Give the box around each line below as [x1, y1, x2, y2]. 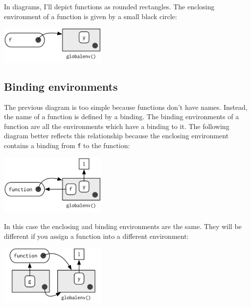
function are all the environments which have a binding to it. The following [4, 121, 229, 131]
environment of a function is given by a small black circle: [4, 11, 177, 21]
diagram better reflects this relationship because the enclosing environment [4, 130, 229, 141]
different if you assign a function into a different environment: [4, 230, 189, 241]
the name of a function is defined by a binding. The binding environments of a [4, 111, 239, 122]
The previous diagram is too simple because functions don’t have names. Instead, [4, 102, 248, 112]
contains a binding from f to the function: [4, 140, 130, 150]
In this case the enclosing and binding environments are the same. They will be [4, 221, 242, 231]
